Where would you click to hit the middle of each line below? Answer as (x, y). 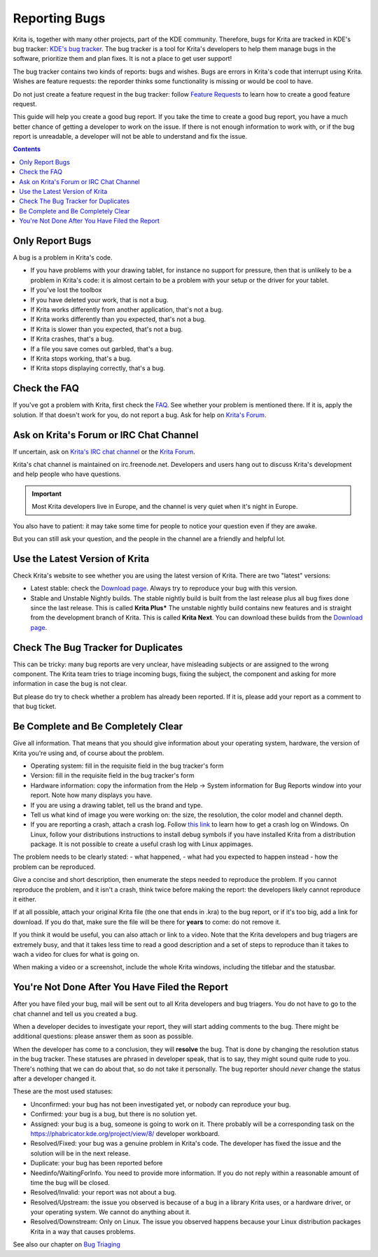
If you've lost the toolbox (66, 290)
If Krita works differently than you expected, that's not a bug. (118, 319)
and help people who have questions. (67, 474)
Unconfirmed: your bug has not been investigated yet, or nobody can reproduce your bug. (161, 1104)
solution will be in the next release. (80, 1153)
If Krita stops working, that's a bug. (81, 358)
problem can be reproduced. (54, 866)
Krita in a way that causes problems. (83, 1231)
